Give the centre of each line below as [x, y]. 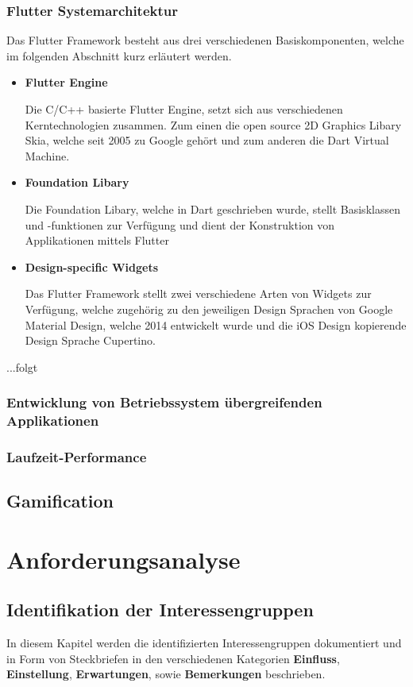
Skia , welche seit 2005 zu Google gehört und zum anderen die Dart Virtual [207, 140]
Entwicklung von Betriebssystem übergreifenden [164, 402]
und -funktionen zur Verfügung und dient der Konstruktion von [180, 224]
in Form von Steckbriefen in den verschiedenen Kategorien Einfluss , [173, 658]
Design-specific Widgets [92, 266]
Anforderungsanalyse [124, 559]
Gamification [60, 501]
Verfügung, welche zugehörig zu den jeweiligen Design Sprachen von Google [209, 309]
